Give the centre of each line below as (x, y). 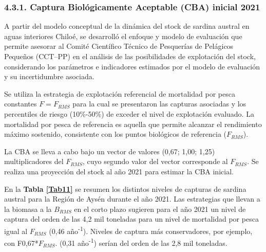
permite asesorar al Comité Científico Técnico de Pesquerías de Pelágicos (119, 46)
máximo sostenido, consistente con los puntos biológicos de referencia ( (116, 134)
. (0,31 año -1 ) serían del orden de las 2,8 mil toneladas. (141, 242)
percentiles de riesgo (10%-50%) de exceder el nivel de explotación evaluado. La (129, 113)
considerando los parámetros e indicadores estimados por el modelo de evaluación (132, 66)
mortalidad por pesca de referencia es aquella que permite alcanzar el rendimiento (133, 124)
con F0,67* (21, 242)
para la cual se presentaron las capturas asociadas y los (159, 104)
